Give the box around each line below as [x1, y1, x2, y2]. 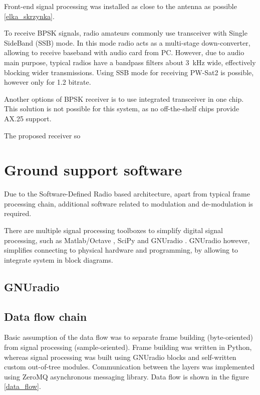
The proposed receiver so [4, 130, 81, 140]
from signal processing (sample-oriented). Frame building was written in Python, [4, 341, 252, 352]
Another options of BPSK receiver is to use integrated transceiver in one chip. [4, 93, 244, 104]
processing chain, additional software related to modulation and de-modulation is [4, 198, 253, 209]
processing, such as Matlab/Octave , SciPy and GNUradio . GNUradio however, [4, 235, 250, 245]
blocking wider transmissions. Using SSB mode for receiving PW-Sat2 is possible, [4, 67, 254, 77]
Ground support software [4, 159, 182, 180]
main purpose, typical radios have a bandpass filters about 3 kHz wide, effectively [4, 57, 256, 67]
